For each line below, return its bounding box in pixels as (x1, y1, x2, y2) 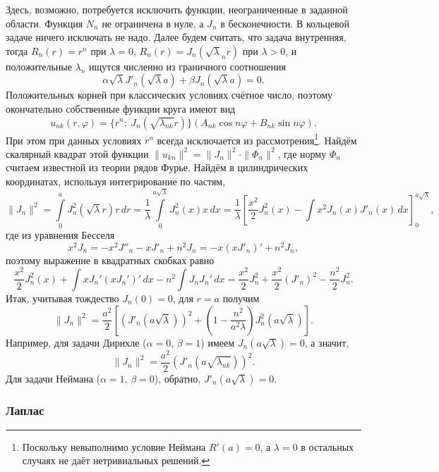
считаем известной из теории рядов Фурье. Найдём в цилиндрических (6, 160, 308, 175)
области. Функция (6, 15, 83, 30)
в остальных (301, 439, 354, 454)
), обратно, (154, 371, 201, 385)
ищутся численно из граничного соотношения (89, 58, 286, 73)
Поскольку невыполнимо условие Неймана (22, 439, 206, 454)
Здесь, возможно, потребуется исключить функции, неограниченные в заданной (6, 2, 348, 16)
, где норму (277, 146, 327, 161)
